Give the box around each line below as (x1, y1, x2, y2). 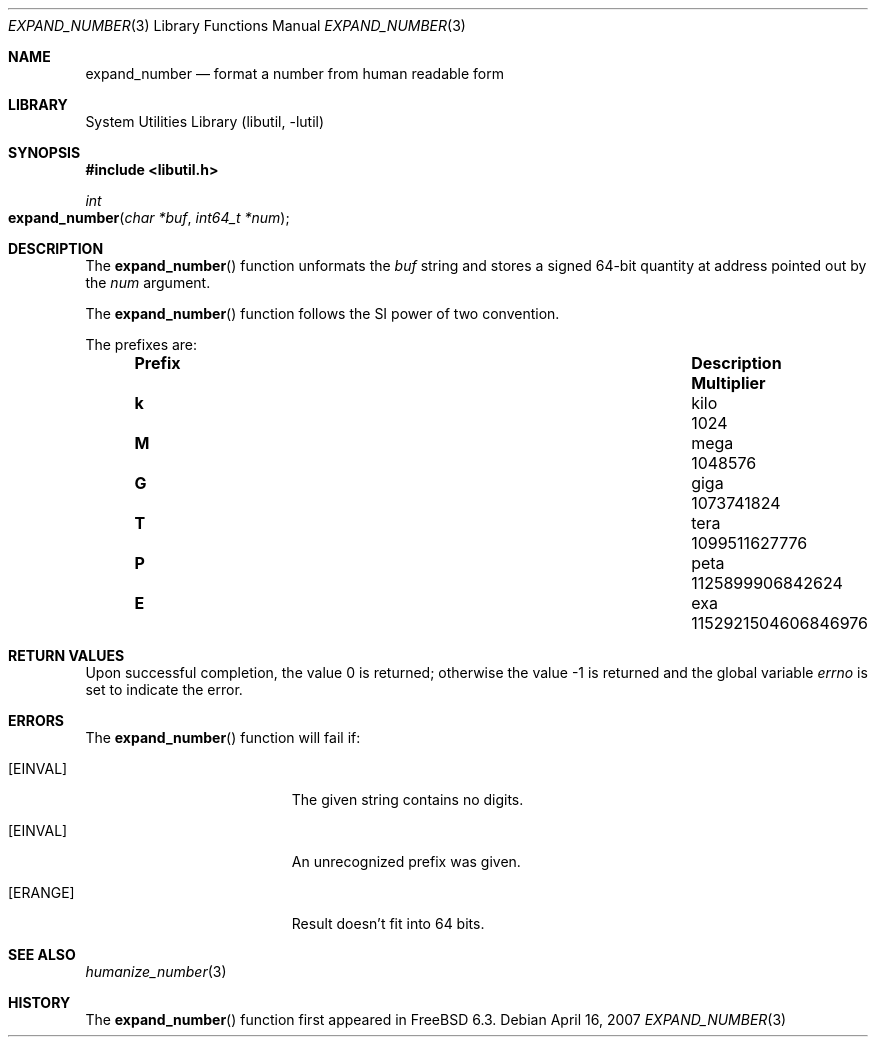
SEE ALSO (8, 946, 76, 963)
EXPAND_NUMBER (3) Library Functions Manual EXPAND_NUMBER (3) (8, 17, 466, 34)
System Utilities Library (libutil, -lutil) (85, 113, 325, 130)
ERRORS (8, 712, 65, 729)
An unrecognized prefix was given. (291, 853, 521, 870)
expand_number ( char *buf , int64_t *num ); (8, 209, 290, 226)
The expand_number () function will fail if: (85, 729, 361, 746)
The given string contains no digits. (291, 791, 524, 808)
